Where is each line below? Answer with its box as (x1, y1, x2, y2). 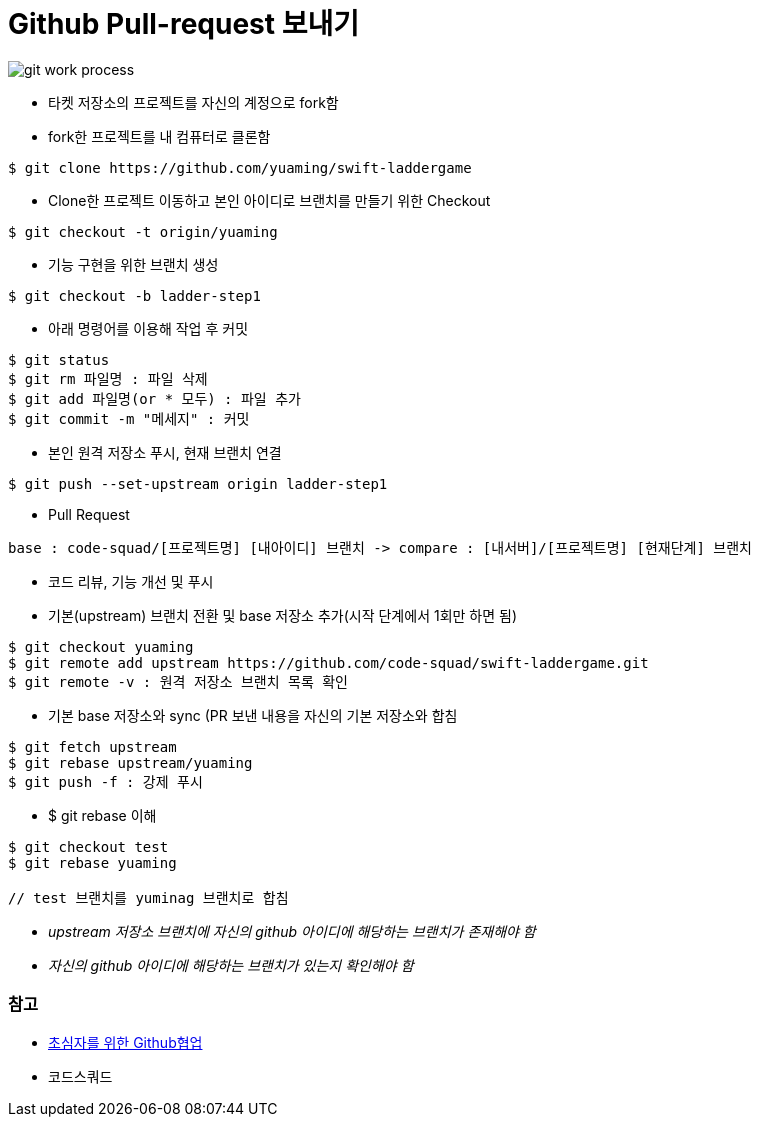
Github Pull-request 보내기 (8, 7, 359, 41)
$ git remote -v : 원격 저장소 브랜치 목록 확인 (8, 673, 348, 690)
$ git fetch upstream (8, 738, 177, 755)
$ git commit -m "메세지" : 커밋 (8, 410, 250, 427)
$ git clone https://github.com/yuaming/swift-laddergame (8, 159, 472, 176)
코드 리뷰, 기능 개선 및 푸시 (48, 572, 214, 590)
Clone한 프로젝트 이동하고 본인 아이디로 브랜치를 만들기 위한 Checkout (48, 191, 491, 209)
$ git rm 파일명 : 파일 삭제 (8, 370, 208, 387)
